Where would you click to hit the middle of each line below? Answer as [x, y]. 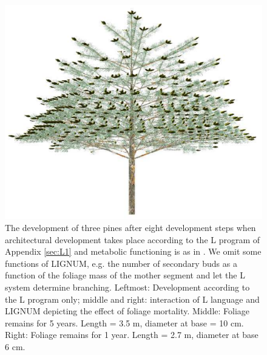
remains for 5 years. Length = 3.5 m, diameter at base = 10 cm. [124, 322]
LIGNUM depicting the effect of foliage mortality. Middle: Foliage [127, 311]
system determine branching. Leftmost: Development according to [127, 287]
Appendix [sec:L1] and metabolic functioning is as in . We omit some [133, 251]
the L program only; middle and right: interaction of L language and [132, 299]
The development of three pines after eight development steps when [130, 227]
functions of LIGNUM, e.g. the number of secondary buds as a [121, 263]
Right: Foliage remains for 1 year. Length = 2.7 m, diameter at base [132, 335]
